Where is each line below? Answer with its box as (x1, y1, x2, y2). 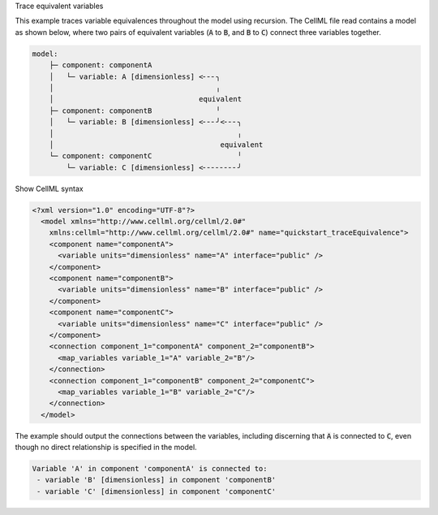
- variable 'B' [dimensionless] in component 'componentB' (36, 475, 277, 485)
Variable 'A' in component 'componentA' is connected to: (32, 464, 268, 474)
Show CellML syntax (15, 184, 84, 193)
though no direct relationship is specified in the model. (15, 443, 198, 452)
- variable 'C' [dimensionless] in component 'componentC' (36, 487, 277, 496)
